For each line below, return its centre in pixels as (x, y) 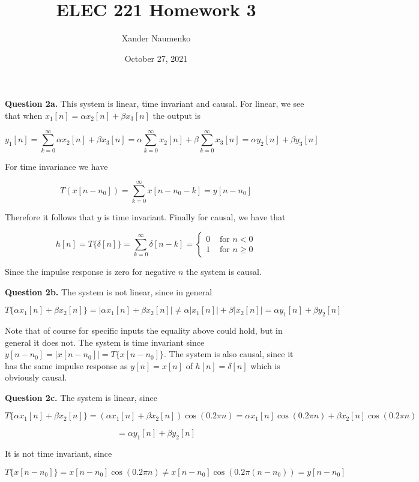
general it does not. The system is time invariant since (105, 342)
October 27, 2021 (156, 58)
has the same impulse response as (66, 365)
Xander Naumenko (156, 38)
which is (265, 365)
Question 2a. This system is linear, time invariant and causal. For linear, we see (155, 104)
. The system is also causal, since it (229, 354)
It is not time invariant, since (59, 453)
